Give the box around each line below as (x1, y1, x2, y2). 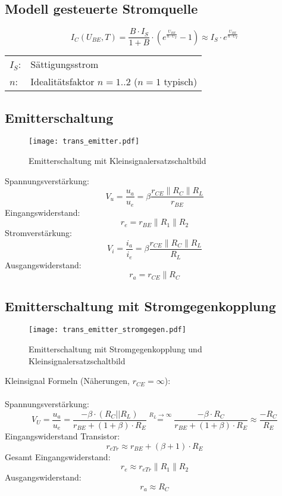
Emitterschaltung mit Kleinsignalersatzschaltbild (29, 154, 206, 167)
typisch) (164, 75, 198, 89)
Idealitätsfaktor (30, 75, 95, 89)
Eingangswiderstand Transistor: (5, 430, 120, 442)
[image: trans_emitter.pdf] (29, 137, 140, 146)
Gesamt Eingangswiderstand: (5, 450, 111, 463)
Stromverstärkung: (5, 227, 72, 239)
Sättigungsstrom (30, 57, 99, 72)
